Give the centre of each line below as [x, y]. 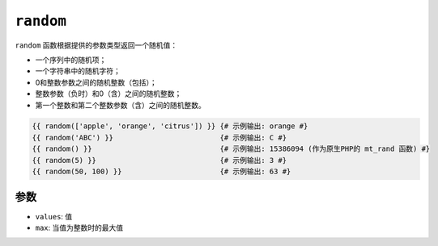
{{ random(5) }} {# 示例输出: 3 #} [159, 160]
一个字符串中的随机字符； [78, 71]
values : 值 [54, 216]
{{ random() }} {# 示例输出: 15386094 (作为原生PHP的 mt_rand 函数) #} [231, 149]
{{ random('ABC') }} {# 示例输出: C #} [159, 138]
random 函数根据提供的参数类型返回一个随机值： [96, 45]
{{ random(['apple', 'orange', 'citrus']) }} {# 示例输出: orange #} [170, 126]
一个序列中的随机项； [71, 60]
